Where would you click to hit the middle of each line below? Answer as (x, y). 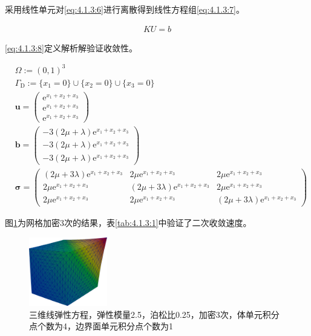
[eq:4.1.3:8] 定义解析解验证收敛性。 (71, 47)
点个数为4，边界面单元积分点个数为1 (101, 326)
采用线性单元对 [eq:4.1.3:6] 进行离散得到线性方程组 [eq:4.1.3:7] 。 (125, 9)
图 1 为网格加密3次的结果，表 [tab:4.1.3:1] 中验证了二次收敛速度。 (128, 223)
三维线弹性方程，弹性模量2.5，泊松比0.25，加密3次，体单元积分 (154, 314)
